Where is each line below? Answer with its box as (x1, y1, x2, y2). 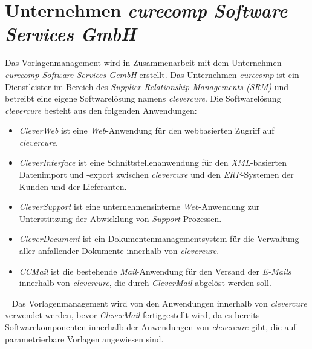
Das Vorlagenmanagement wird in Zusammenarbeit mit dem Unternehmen (5, 56, 282, 69)
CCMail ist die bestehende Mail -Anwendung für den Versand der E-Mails (19, 264, 291, 277)
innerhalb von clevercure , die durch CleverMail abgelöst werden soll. (19, 276, 271, 289)
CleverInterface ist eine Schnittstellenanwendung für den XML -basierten (19, 156, 287, 169)
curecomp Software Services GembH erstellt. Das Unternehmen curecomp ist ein (5, 68, 299, 80)
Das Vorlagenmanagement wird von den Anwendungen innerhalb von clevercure (11, 296, 307, 309)
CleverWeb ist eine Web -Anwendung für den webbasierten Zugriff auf (19, 124, 275, 137)
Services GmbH (5, 21, 136, 47)
